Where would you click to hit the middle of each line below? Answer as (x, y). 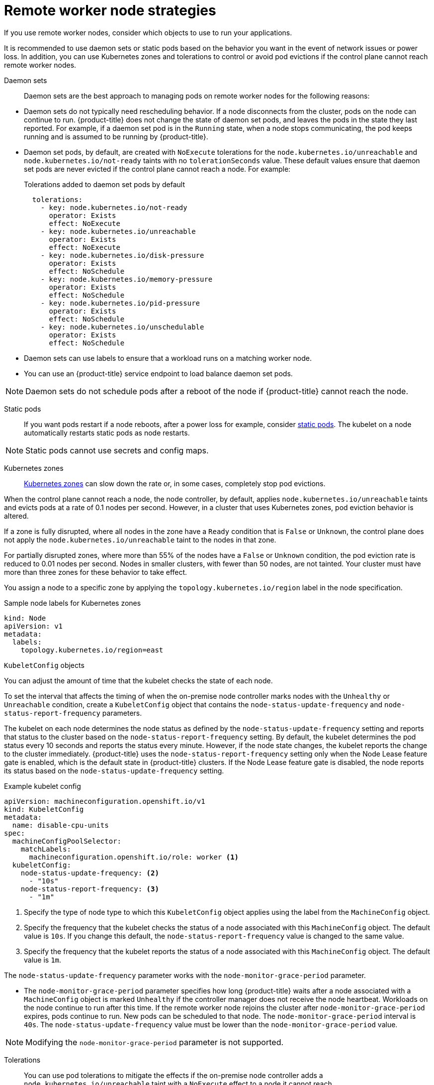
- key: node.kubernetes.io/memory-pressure (127, 279)
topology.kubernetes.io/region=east (92, 650)
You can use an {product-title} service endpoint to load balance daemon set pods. (158, 373)
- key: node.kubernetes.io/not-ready (114, 207)
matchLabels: (46, 849)
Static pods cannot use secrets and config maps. (117, 450)
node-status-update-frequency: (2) (90, 873)
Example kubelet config (43, 786)
